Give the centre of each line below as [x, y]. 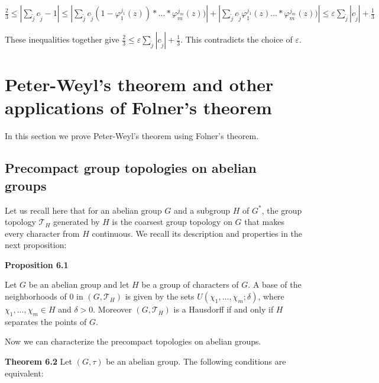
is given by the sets [160, 296]
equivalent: [24, 373]
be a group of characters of [190, 284]
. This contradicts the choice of [237, 39]
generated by [77, 222]
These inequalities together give [62, 39]
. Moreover [112, 309]
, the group [282, 210]
